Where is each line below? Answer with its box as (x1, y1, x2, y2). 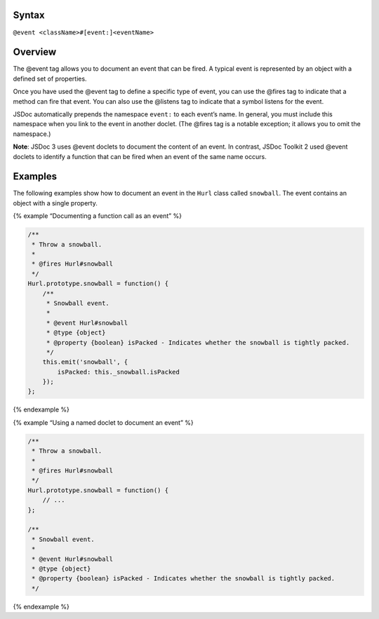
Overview (13, 46, 57, 58)
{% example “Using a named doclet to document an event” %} (13, 418, 194, 427)
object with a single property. (13, 198, 98, 207)
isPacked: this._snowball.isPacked (57, 368, 180, 376)
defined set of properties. (13, 74, 87, 83)
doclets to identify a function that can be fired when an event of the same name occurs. (13, 152, 267, 161)
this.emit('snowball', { (42, 358, 128, 366)
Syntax (13, 9, 45, 21)
